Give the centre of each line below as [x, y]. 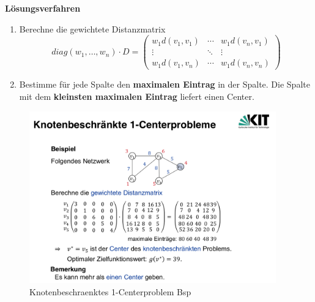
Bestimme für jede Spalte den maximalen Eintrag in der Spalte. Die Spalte [165, 84]
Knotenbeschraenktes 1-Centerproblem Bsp [110, 291]
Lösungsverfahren [43, 8]
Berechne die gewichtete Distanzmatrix [92, 28]
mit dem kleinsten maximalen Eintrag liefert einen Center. [137, 96]
